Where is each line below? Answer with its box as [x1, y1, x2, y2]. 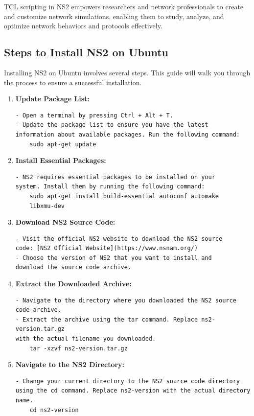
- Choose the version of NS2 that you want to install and [15, 254, 212, 261]
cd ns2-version [29, 406, 79, 414]
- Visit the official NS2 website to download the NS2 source [15, 235, 223, 242]
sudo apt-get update [29, 140, 96, 148]
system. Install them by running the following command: [15, 183, 205, 190]
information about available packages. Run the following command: [15, 131, 240, 138]
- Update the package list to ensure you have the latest [15, 121, 208, 129]
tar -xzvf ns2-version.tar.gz [29, 345, 128, 352]
